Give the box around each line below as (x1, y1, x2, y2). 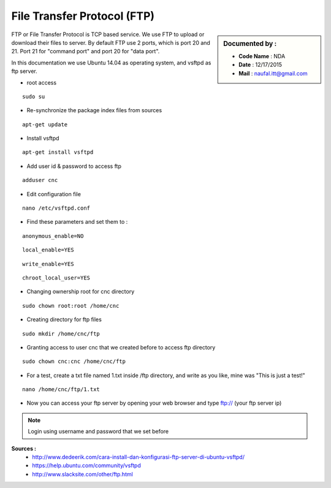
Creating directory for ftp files (26, 316, 102, 323)
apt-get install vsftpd (22, 149, 94, 156)
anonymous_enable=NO (22, 232, 84, 239)
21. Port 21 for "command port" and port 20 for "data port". (11, 48, 160, 55)
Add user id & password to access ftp (26, 162, 122, 170)
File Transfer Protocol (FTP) (11, 9, 155, 23)
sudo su (22, 93, 45, 100)
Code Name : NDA (238, 52, 286, 59)
